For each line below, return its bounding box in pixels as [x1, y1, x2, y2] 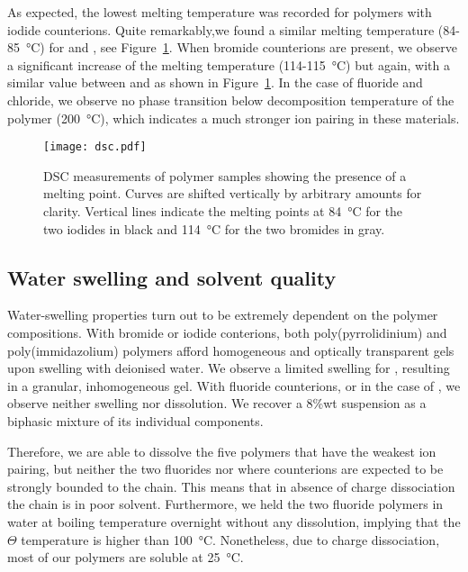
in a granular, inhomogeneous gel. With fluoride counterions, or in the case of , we [7, 376, 461, 395]
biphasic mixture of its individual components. [7, 411, 264, 430]
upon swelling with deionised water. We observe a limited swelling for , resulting [7, 359, 450, 377]
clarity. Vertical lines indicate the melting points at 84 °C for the [43, 202, 403, 220]
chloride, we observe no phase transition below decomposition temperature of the [7, 90, 454, 109]
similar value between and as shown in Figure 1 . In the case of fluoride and [7, 73, 423, 92]
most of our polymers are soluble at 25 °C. [7, 548, 244, 567]
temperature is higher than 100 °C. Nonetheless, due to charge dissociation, [21, 530, 440, 549]
